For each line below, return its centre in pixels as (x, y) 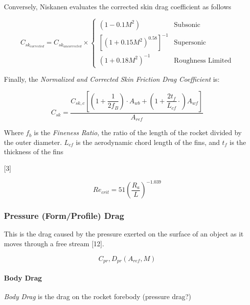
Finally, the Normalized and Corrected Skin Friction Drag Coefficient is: (112, 79)
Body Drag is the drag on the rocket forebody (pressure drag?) (98, 296)
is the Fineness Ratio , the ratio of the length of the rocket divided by (138, 132)
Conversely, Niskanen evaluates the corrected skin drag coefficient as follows (118, 6)
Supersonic (190, 43)
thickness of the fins (34, 152)
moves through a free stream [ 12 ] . (54, 243)
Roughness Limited (203, 60)
